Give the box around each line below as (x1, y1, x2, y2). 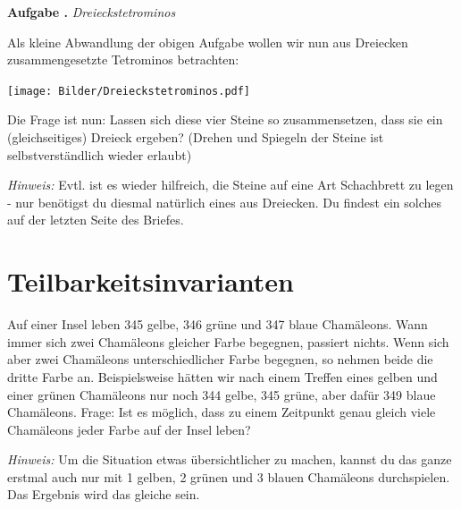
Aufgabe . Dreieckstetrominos (7, 3, 176, 21)
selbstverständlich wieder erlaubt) (7, 145, 192, 164)
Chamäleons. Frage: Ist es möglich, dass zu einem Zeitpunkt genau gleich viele (7, 403, 436, 421)
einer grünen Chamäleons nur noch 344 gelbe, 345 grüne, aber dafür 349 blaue (7, 385, 436, 403)
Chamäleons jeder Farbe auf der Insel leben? (7, 420, 251, 438)
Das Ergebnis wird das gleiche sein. (7, 485, 200, 504)
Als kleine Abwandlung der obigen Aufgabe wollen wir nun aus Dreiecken (7, 32, 408, 51)
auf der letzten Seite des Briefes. (7, 210, 184, 229)
